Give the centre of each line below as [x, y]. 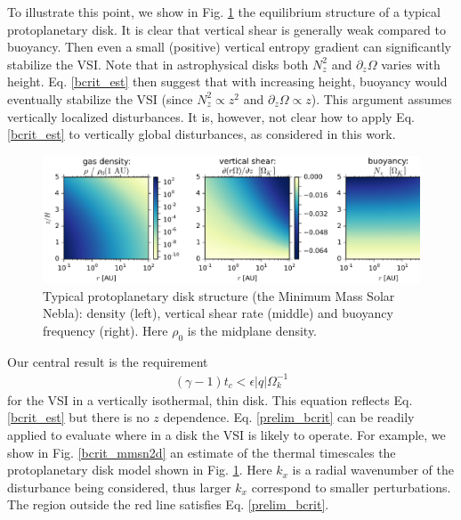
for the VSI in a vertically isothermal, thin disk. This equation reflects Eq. [210, 399]
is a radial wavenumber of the [373, 470]
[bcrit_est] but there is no [78, 417]
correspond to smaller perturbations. [351, 487]
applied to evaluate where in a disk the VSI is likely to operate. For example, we [226, 434]
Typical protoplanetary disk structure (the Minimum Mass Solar [219, 295]
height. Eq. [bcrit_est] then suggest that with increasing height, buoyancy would [227, 81]
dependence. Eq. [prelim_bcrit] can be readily [289, 417]
